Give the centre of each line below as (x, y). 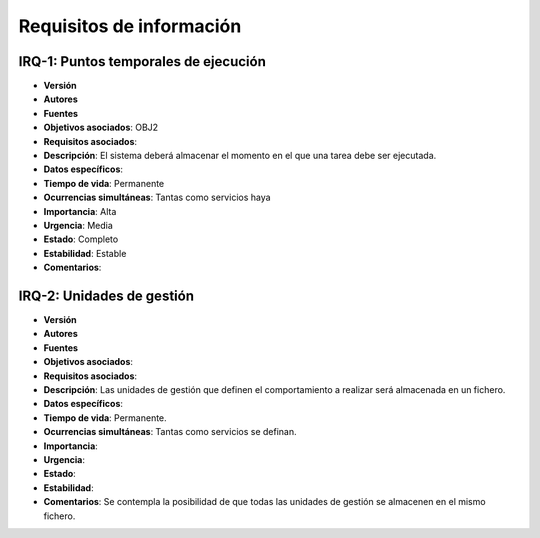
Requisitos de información (130, 26)
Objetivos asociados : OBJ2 (101, 127)
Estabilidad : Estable (85, 253)
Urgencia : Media (78, 225)
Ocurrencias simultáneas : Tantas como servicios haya (157, 197)
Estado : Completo (81, 239)
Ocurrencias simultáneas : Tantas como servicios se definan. (170, 432)
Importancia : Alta (80, 211)
